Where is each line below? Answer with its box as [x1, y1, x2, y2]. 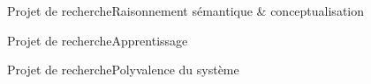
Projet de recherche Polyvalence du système [7, 60, 239, 79]
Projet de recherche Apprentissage [7, 31, 188, 49]
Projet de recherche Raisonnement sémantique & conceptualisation [7, 2, 365, 19]
